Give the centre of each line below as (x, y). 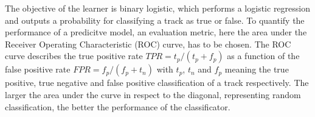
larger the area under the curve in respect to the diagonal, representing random (153, 94)
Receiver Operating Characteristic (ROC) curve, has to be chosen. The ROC (148, 44)
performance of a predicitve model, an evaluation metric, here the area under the (156, 32)
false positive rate (38, 69)
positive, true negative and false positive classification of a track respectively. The (157, 83)
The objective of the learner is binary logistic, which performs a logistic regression (157, 8)
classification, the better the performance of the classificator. (118, 106)
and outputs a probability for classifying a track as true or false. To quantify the (155, 20)
